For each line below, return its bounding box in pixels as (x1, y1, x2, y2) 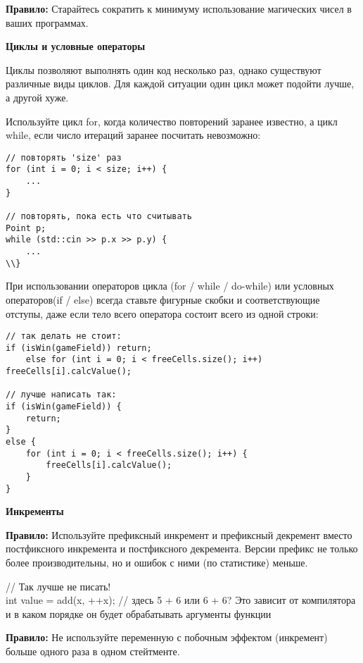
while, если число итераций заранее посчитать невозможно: (6, 128, 261, 142)
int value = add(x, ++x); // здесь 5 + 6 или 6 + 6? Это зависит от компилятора (6, 593, 356, 607)
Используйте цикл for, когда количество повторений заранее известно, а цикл (6, 113, 338, 128)
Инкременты (6, 504, 64, 519)
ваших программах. (6, 15, 89, 30)
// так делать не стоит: (6, 331, 122, 342)
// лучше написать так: (6, 390, 117, 400)
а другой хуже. (6, 89, 69, 104)
